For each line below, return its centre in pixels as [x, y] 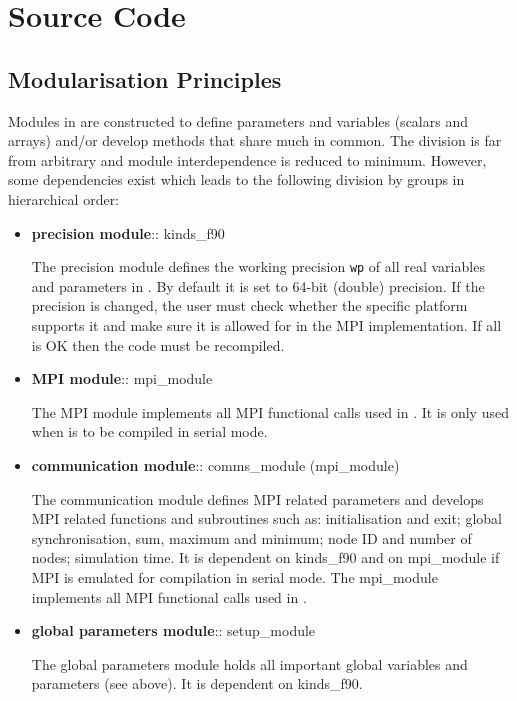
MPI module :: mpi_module [122, 378]
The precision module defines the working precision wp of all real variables [258, 266]
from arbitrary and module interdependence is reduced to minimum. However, [247, 159]
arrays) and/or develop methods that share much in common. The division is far [255, 140]
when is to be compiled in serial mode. [149, 431]
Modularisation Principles [145, 78]
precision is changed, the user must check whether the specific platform [249, 305]
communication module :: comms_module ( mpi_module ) [215, 464]
